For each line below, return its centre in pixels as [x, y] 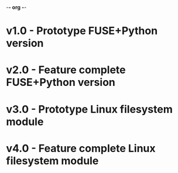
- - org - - [16, 7]
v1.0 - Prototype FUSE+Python [82, 31]
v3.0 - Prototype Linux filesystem [89, 109]
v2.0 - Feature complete [66, 70]
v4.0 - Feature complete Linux [81, 148]
